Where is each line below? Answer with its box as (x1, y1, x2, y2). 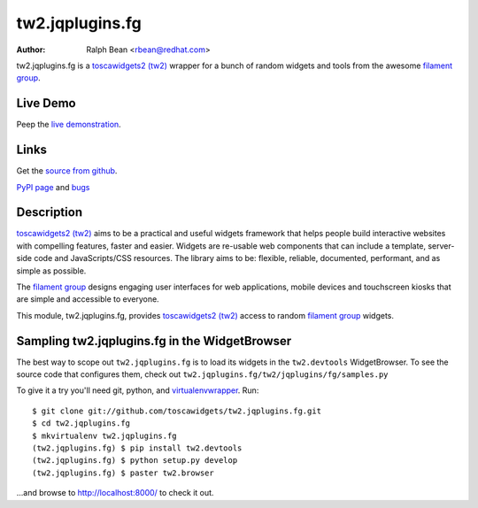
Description (16, 204, 83, 220)
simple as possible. (16, 266, 87, 276)
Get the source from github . (16, 165, 118, 176)
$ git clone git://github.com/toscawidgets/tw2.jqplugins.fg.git (32, 405, 322, 416)
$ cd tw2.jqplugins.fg (32, 419, 131, 428)
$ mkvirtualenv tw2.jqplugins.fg (32, 430, 177, 441)
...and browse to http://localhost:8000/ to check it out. (16, 488, 214, 498)
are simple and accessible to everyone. (16, 294, 159, 304)
